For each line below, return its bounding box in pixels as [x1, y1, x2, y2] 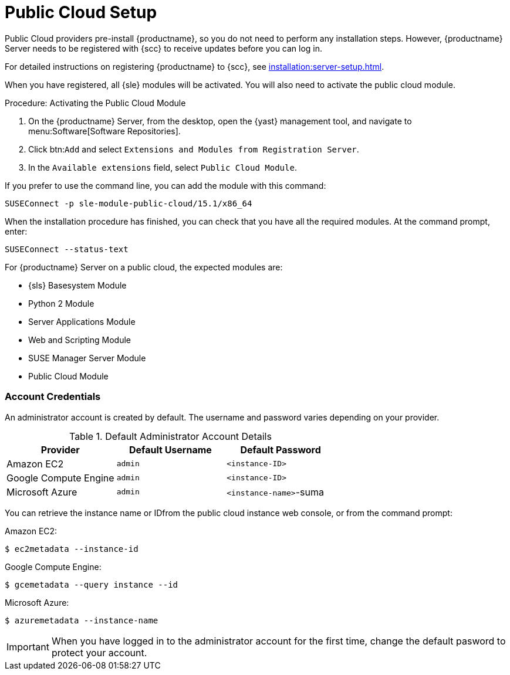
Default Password [240, 443, 321, 456]
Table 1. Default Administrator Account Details [69, 430, 272, 442]
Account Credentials [5, 391, 101, 403]
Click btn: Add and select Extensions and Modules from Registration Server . [28, 144, 359, 154]
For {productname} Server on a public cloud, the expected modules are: [5, 262, 283, 272]
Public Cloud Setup [5, 2, 157, 22]
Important [6, 640, 49, 653]
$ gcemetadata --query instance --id [5, 579, 178, 589]
